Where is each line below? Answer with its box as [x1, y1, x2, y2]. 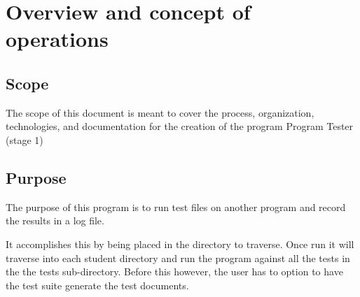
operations [6, 24, 109, 53]
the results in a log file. [6, 213, 104, 228]
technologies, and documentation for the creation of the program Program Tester [6, 119, 354, 133]
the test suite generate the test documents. [6, 277, 189, 292]
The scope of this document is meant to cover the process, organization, [6, 105, 314, 119]
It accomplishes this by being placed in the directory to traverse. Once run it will [6, 236, 354, 251]
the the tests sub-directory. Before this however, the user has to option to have [6, 264, 343, 279]
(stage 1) [6, 132, 43, 147]
